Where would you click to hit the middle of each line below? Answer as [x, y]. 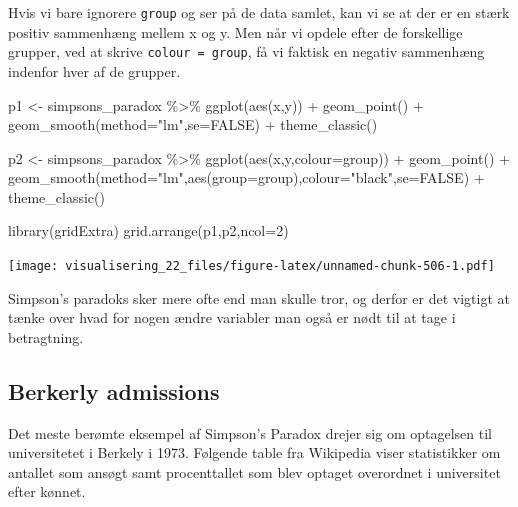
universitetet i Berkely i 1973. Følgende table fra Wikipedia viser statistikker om [254, 452]
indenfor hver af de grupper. [94, 70]
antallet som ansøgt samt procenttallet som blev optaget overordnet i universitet [254, 471]
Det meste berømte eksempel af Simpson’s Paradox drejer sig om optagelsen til [250, 432]
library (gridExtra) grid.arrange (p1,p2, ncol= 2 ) [148, 230]
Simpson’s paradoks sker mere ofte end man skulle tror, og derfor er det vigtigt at [259, 297]
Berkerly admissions [114, 390]
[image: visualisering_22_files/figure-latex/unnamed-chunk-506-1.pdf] [251, 266]
